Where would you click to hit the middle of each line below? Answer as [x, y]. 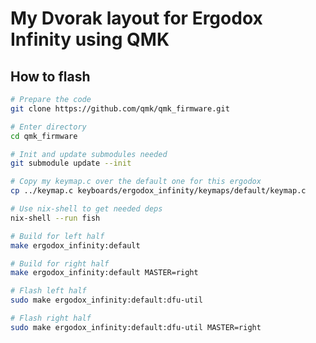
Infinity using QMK [90, 39]
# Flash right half [51, 318]
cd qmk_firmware [44, 136]
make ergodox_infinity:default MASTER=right [104, 273]
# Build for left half [57, 236]
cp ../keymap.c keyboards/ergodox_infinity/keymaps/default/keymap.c [158, 191]
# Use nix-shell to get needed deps [86, 209]
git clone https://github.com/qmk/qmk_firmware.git [120, 108]
